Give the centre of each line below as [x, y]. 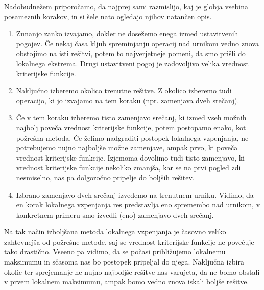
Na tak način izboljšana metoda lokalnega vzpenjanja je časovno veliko [115, 232]
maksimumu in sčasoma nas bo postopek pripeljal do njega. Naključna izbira [124, 262]
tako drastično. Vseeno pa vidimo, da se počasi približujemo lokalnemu [115, 252]
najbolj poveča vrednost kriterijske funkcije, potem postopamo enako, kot [131, 127]
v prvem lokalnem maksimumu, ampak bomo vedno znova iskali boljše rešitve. [127, 282]
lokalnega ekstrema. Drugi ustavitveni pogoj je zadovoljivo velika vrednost [132, 63]
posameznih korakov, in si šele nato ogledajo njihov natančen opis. [108, 16]
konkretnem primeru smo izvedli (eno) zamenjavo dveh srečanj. [115, 214]
